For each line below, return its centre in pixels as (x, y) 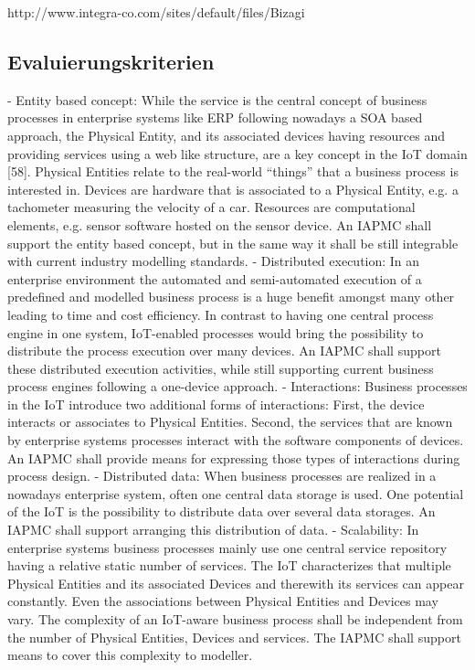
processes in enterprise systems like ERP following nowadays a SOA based (215, 117)
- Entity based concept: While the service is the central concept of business (217, 99)
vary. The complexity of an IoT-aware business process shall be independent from (235, 619)
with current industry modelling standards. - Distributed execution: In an (214, 261)
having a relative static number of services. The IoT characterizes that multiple (229, 565)
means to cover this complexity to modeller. (130, 655)
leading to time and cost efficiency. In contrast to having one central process (221, 314)
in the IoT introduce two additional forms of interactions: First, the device (216, 404)
